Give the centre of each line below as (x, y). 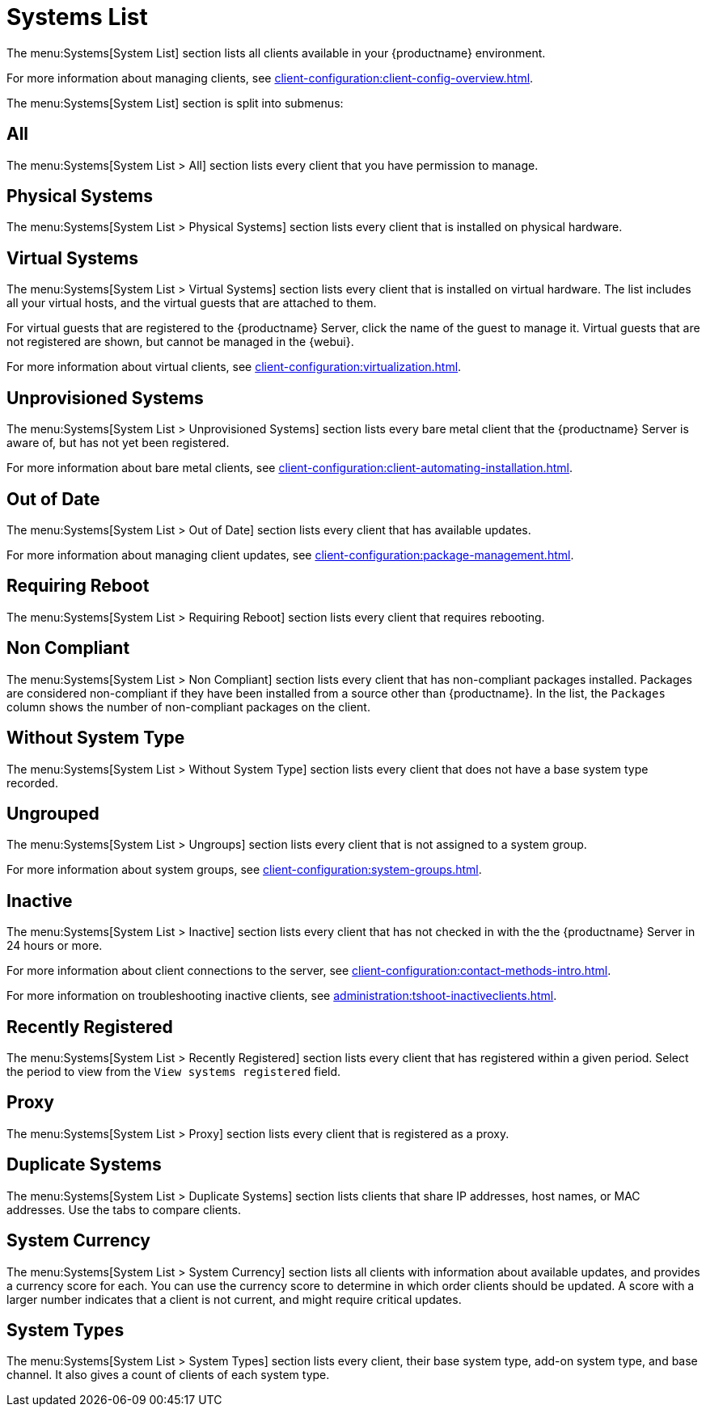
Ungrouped (53, 813)
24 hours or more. (55, 946)
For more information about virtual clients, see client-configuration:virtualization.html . (234, 367)
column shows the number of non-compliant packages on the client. (188, 706)
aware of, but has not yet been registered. (118, 443)
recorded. (32, 782)
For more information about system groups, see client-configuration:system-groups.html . (244, 870)
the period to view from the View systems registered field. (174, 1072)
